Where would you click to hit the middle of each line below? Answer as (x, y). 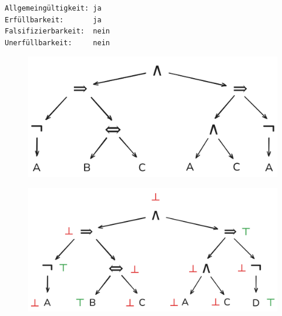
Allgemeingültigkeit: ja (53, 8)
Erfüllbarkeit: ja (53, 20)
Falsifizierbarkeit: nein (57, 31)
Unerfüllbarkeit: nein (57, 43)
